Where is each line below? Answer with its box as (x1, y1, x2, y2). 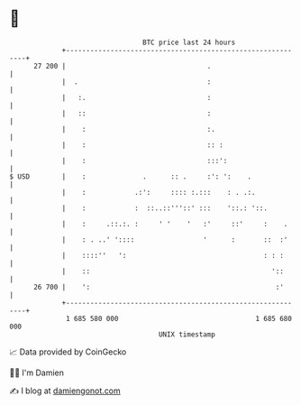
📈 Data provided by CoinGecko (9, 346, 127, 357)
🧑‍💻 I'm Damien (9, 367, 65, 378)
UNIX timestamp (158, 329, 216, 339)
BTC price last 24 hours (142, 38, 236, 47)
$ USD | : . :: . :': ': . (9, 171, 252, 181)
